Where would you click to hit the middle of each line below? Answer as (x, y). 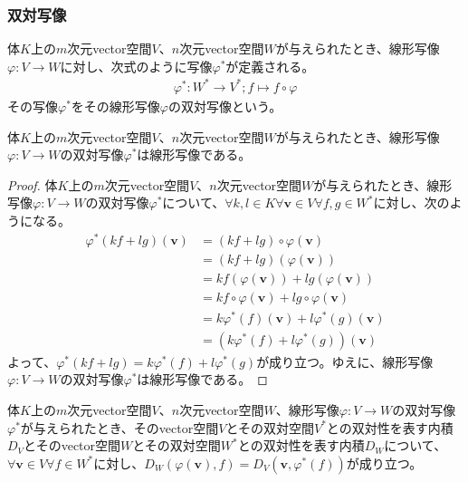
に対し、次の (411, 202)
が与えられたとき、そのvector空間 (119, 427)
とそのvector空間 (72, 445)
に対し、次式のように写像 (136, 66)
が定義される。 (270, 66)
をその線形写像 (115, 106)
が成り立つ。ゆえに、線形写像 (345, 361)
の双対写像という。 (225, 106)
